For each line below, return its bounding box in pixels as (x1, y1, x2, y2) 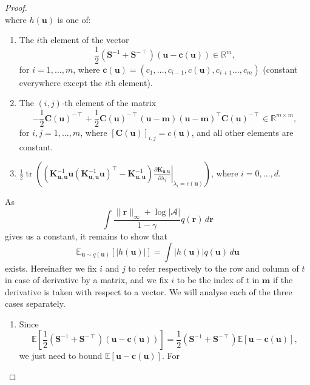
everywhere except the (19, 76, 102, 89)
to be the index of (177, 273, 244, 286)
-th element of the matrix (61, 96, 157, 109)
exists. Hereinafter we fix (5, 261, 97, 274)
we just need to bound (19, 349, 103, 362)
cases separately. (5, 297, 66, 310)
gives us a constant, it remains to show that (5, 229, 167, 242)
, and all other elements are (191, 126, 294, 139)
